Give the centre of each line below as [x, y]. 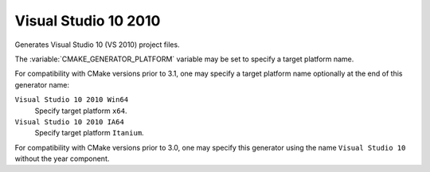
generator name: [42, 84]
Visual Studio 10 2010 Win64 [72, 100]
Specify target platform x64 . [81, 111]
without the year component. [62, 158]
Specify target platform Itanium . [89, 133]
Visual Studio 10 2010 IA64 [70, 122]
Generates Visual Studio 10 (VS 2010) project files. [97, 45]
